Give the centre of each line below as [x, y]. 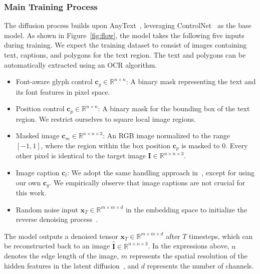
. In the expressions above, [189, 246]
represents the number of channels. [200, 265]
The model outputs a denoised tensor [61, 236]
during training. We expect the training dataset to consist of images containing [125, 45]
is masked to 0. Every [215, 145]
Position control [40, 108]
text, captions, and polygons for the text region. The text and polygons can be [125, 55]
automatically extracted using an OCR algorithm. [81, 64]
